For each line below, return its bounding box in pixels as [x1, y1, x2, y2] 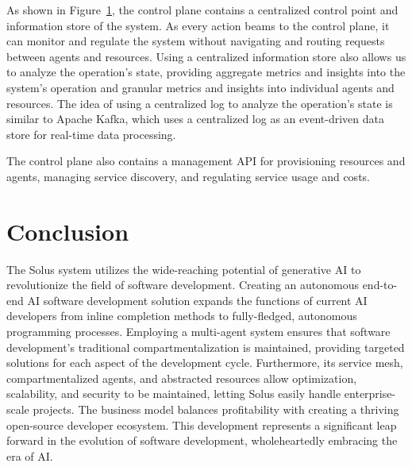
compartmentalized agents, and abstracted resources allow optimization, [6, 369, 357, 386]
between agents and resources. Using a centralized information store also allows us [6, 48, 406, 64]
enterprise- [344, 385, 396, 402]
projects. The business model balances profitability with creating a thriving [33, 401, 399, 417]
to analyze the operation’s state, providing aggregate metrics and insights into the [6, 64, 406, 80]
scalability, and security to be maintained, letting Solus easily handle [6, 385, 341, 402]
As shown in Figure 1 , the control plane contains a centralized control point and [6, 2, 399, 17]
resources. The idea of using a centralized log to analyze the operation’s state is [6, 95, 393, 111]
